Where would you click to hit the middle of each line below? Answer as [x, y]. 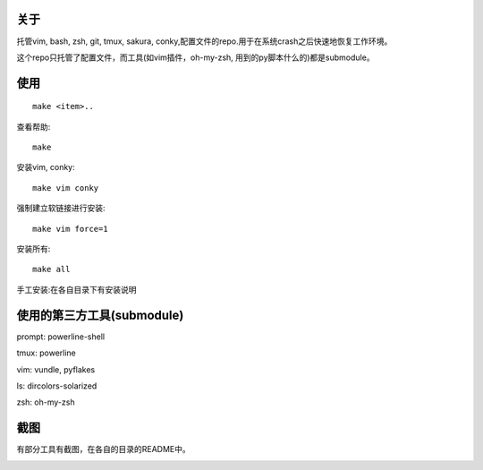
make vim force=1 [70, 229]
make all [51, 269]
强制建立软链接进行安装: [61, 208]
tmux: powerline [46, 353]
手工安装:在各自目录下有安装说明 [77, 289]
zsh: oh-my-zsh [46, 402]
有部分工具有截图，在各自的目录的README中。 [104, 449]
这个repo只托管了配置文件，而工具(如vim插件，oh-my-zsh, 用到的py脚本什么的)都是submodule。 [195, 57]
